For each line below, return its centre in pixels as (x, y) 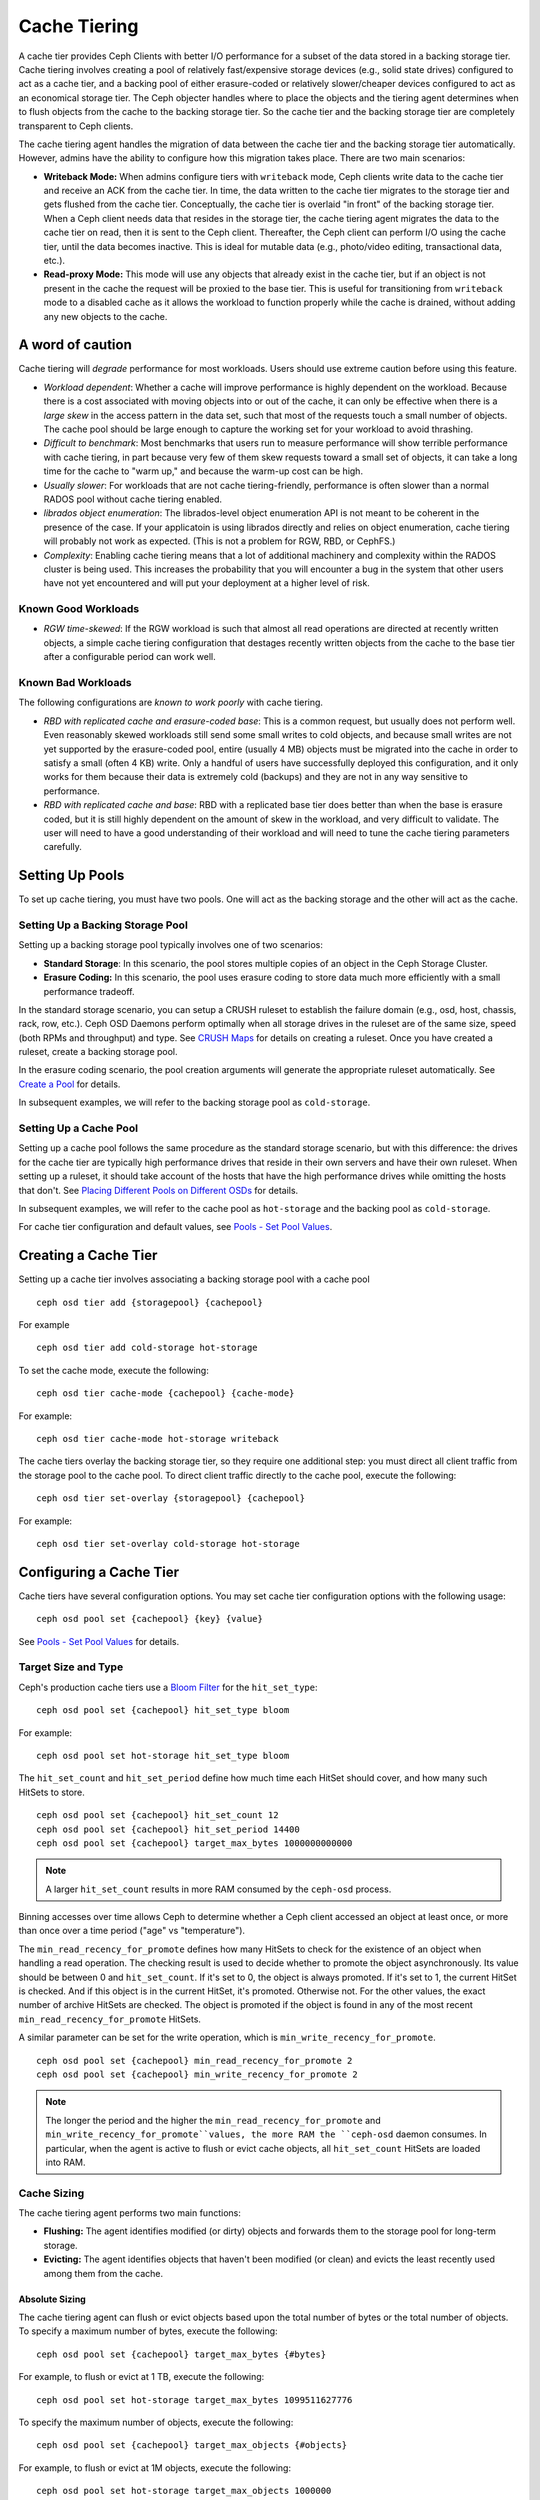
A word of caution (75, 345)
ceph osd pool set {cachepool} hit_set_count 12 (157, 1815)
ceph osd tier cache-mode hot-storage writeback (157, 1438)
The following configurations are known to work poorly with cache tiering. (171, 702)
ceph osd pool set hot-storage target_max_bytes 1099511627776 (194, 2399)
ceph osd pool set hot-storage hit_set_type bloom (163, 1755)
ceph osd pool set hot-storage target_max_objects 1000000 (184, 2491)
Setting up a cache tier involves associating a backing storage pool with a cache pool (194, 1279)
